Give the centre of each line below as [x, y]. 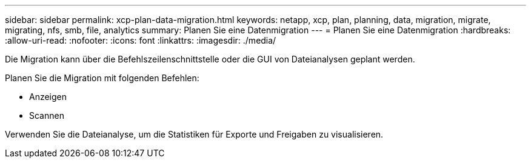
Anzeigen [48, 97]
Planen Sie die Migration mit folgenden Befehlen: [102, 78]
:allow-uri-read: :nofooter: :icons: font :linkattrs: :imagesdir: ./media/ [141, 40]
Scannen [47, 115]
